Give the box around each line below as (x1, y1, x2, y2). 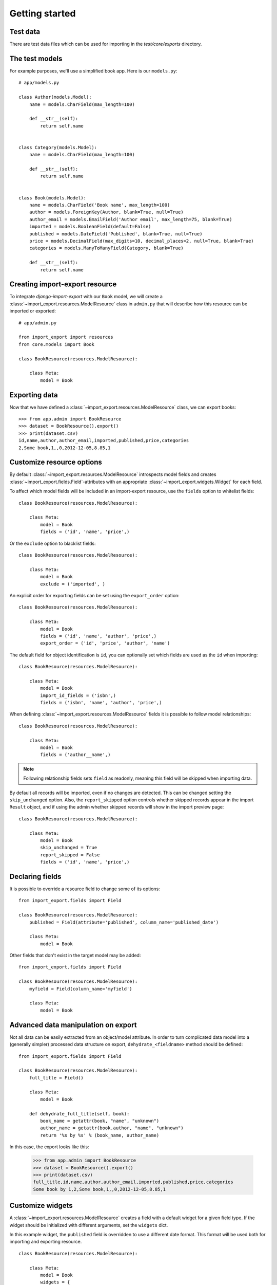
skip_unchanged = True (40, 845, 97, 851)
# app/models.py (18, 80, 60, 86)
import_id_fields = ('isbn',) (40, 692, 116, 699)
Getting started (9, 8, 76, 19)
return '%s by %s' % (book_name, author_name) (40, 1132, 160, 1138)
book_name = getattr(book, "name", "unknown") (40, 1118, 160, 1124)
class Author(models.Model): (18, 94, 92, 100)
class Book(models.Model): (18, 195, 87, 200)
